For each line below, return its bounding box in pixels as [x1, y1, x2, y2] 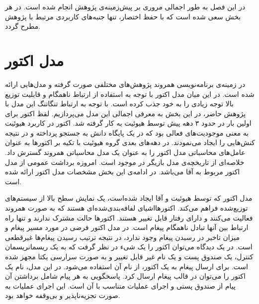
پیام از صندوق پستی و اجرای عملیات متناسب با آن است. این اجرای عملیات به [5, 280, 236, 291]
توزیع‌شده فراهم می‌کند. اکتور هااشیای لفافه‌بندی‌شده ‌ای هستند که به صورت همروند [5, 203, 248, 213]
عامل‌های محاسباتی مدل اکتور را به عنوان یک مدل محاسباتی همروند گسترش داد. [5, 147, 246, 157]
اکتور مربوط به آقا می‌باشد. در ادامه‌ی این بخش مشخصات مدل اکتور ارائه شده [5, 166, 240, 177]
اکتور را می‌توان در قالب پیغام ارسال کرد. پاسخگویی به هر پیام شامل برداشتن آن [5, 271, 246, 281]
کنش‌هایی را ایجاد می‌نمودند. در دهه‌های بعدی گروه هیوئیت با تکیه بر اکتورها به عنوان [5, 137, 255, 148]
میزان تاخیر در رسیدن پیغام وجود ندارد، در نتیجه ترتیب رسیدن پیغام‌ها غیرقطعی [5, 231, 240, 242]
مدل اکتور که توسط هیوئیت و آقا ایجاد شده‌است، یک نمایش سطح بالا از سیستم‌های [5, 193, 253, 203]
